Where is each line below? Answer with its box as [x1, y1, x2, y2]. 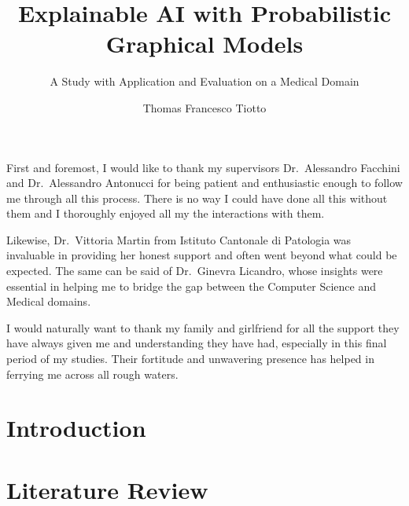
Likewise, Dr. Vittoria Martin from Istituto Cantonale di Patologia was [6, 231, 352, 247]
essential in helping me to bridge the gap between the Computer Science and [6, 277, 376, 294]
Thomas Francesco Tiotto [142, 99, 267, 115]
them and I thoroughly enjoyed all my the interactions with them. [6, 205, 325, 222]
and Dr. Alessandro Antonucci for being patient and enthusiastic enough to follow [6, 174, 403, 191]
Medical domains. [6, 293, 91, 310]
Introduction [6, 412, 146, 444]
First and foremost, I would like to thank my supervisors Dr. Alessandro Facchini [6, 159, 400, 175]
